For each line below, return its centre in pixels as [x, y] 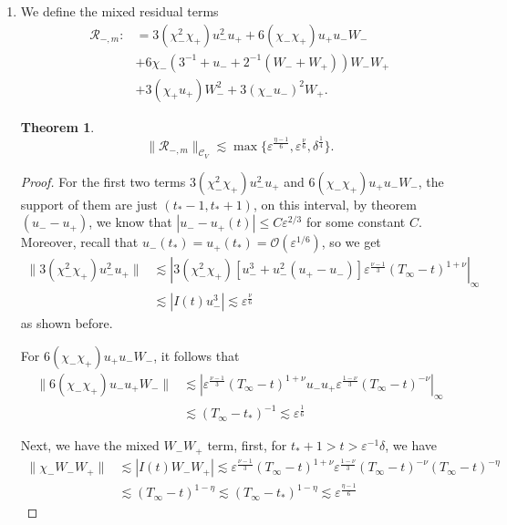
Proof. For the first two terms [103, 181]
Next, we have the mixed [90, 445]
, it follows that [197, 355]
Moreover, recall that [79, 242]
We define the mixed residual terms [119, 11]
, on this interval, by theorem [335, 204]
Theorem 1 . [57, 126]
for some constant [356, 222]
